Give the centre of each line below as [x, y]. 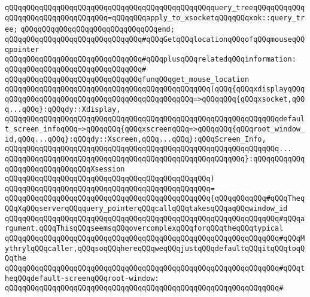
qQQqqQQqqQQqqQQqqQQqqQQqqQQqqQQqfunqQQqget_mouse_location [127, 79]
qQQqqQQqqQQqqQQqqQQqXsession [65, 169]
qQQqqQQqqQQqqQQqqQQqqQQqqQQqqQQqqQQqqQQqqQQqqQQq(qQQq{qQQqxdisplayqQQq [155, 89]
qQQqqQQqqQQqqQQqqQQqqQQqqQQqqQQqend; [98, 30]
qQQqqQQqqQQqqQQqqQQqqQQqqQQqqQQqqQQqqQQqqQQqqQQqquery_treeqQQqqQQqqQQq [155, 8]
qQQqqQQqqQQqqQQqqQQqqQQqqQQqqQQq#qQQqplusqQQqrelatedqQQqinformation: [151, 59]
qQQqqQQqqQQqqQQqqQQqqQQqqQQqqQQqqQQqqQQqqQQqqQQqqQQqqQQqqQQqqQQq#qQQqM [155, 239]
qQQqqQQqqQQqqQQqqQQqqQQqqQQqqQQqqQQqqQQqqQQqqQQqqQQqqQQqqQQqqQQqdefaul [155, 119]
